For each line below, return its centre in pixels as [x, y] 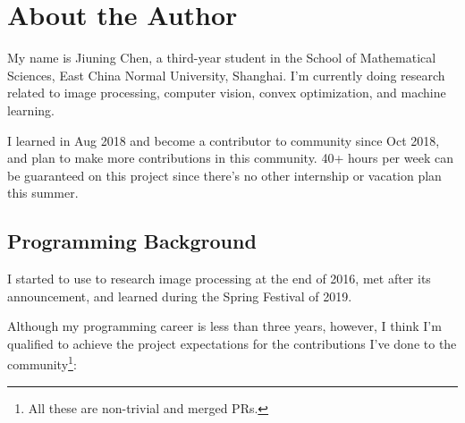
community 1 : [42, 363]
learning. [31, 110]
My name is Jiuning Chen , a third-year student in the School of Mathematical [222, 58]
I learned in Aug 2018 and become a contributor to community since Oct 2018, [224, 140]
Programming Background [132, 241]
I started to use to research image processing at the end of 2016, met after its [219, 279]
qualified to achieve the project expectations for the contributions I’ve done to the [232, 343]
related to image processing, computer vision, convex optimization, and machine [227, 93]
